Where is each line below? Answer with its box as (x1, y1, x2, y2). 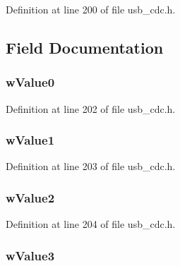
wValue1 (6, 131, 55, 149)
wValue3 (6, 246, 55, 264)
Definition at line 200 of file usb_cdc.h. (6, 2, 176, 16)
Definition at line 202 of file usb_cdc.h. (6, 101, 176, 116)
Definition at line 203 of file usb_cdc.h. (6, 159, 176, 174)
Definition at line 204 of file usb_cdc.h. (6, 217, 176, 231)
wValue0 (6, 73, 55, 91)
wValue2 (6, 188, 55, 206)
